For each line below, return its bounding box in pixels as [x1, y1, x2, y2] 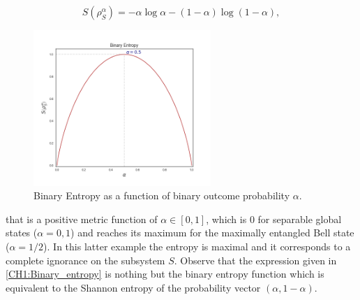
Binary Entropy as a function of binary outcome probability [33, 188, 290, 203]
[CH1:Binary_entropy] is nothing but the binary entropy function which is [6, 266, 324, 281]
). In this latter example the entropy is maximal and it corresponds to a [43, 238, 351, 253]
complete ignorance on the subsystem [6, 252, 165, 267]
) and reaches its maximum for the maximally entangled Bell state [70, 225, 354, 240]
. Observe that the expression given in [174, 252, 337, 267]
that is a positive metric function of [6, 211, 158, 226]
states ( [6, 225, 38, 240]
